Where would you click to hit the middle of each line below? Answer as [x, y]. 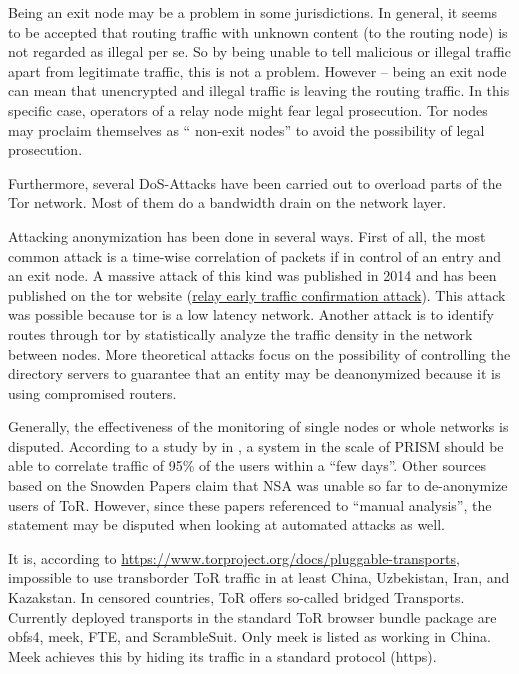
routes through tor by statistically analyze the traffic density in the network [240, 333]
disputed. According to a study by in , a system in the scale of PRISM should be [256, 445]
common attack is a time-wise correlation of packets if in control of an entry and [255, 255]
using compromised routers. [92, 392]
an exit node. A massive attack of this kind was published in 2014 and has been [252, 275]
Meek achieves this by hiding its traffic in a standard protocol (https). [222, 655]
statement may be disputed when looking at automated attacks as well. [226, 524]
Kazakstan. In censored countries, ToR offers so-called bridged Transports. [236, 597]
